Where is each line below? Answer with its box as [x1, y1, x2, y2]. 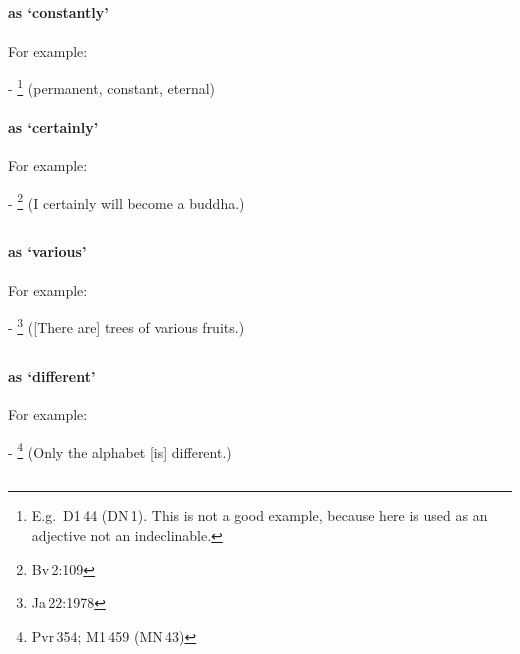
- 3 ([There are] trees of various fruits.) [8, 314, 245, 337]
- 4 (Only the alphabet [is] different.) [8, 438, 232, 462]
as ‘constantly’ [8, 2, 109, 23]
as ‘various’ [8, 241, 87, 262]
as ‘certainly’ [8, 117, 99, 138]
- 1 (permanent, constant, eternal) [8, 75, 216, 98]
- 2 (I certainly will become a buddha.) [8, 189, 245, 213]
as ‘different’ [8, 365, 96, 386]
